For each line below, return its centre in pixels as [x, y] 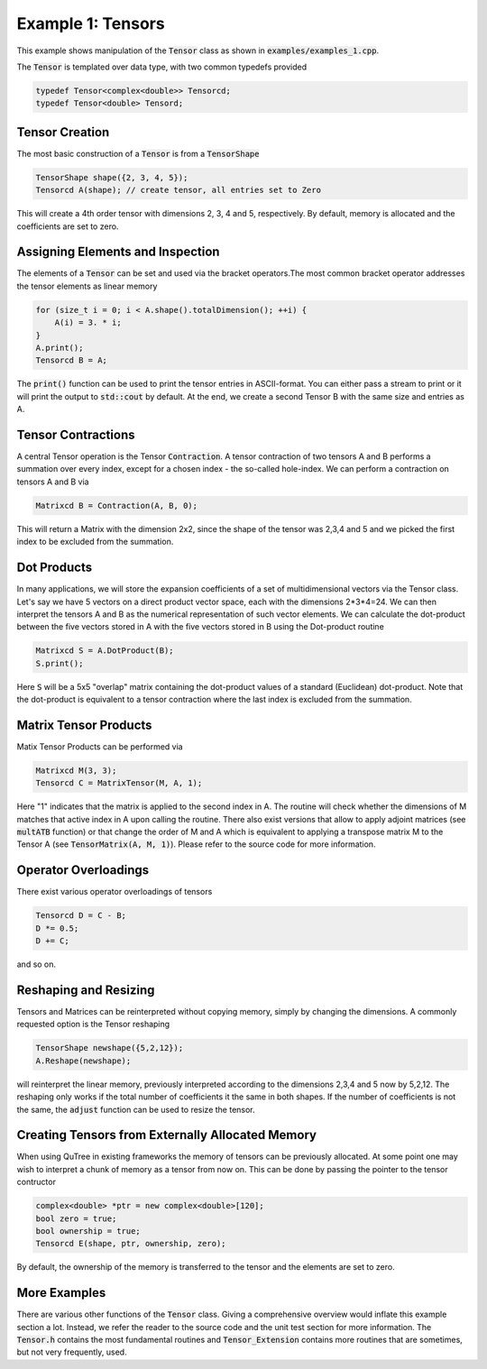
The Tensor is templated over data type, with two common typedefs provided [162, 67]
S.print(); [60, 663]
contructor [36, 1182]
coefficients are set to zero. [68, 226]
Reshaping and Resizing [86, 990]
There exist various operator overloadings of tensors [115, 892]
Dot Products [55, 568]
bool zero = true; [76, 1218]
